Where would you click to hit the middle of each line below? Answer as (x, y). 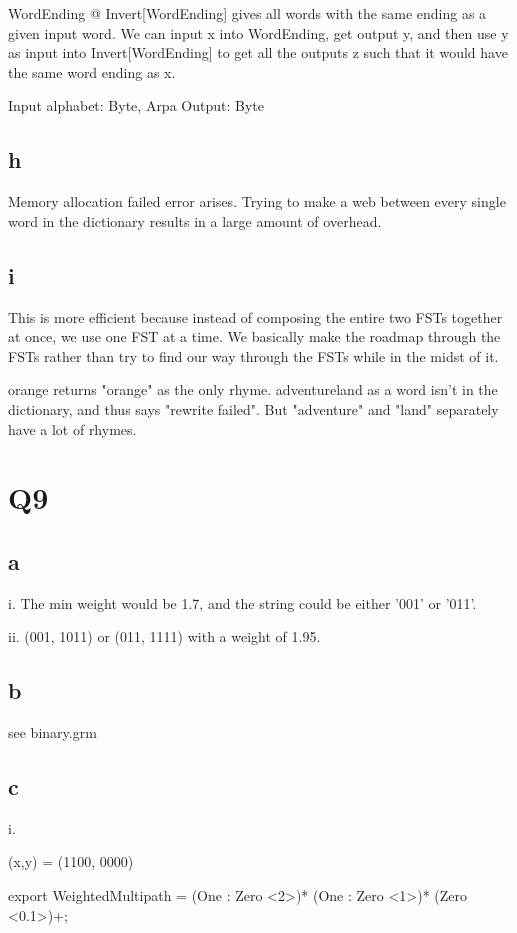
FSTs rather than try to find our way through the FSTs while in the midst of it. (253, 355)
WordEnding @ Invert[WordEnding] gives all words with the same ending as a (247, 13)
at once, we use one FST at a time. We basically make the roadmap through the (254, 336)
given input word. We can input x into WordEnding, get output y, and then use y (258, 32)
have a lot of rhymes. (72, 428)
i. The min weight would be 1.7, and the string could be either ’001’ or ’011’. (242, 602)
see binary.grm (52, 732)
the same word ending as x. (92, 71)
